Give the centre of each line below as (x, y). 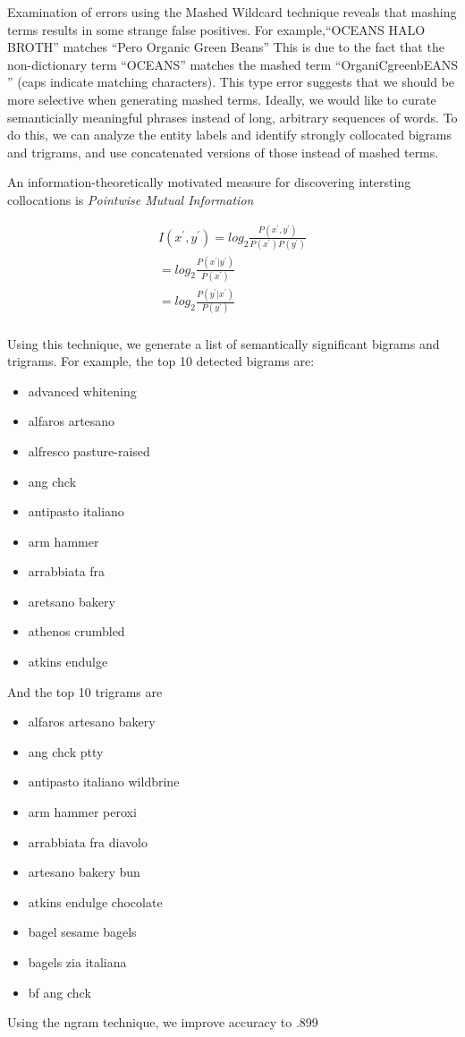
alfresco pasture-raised (89, 450)
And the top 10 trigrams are (85, 691)
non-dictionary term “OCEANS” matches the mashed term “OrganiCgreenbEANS (232, 64)
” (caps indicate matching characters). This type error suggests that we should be (231, 82)
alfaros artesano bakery (92, 722)
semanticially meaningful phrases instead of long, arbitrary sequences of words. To (232, 117)
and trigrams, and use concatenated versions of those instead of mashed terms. (223, 152)
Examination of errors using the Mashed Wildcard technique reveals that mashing (232, 12)
